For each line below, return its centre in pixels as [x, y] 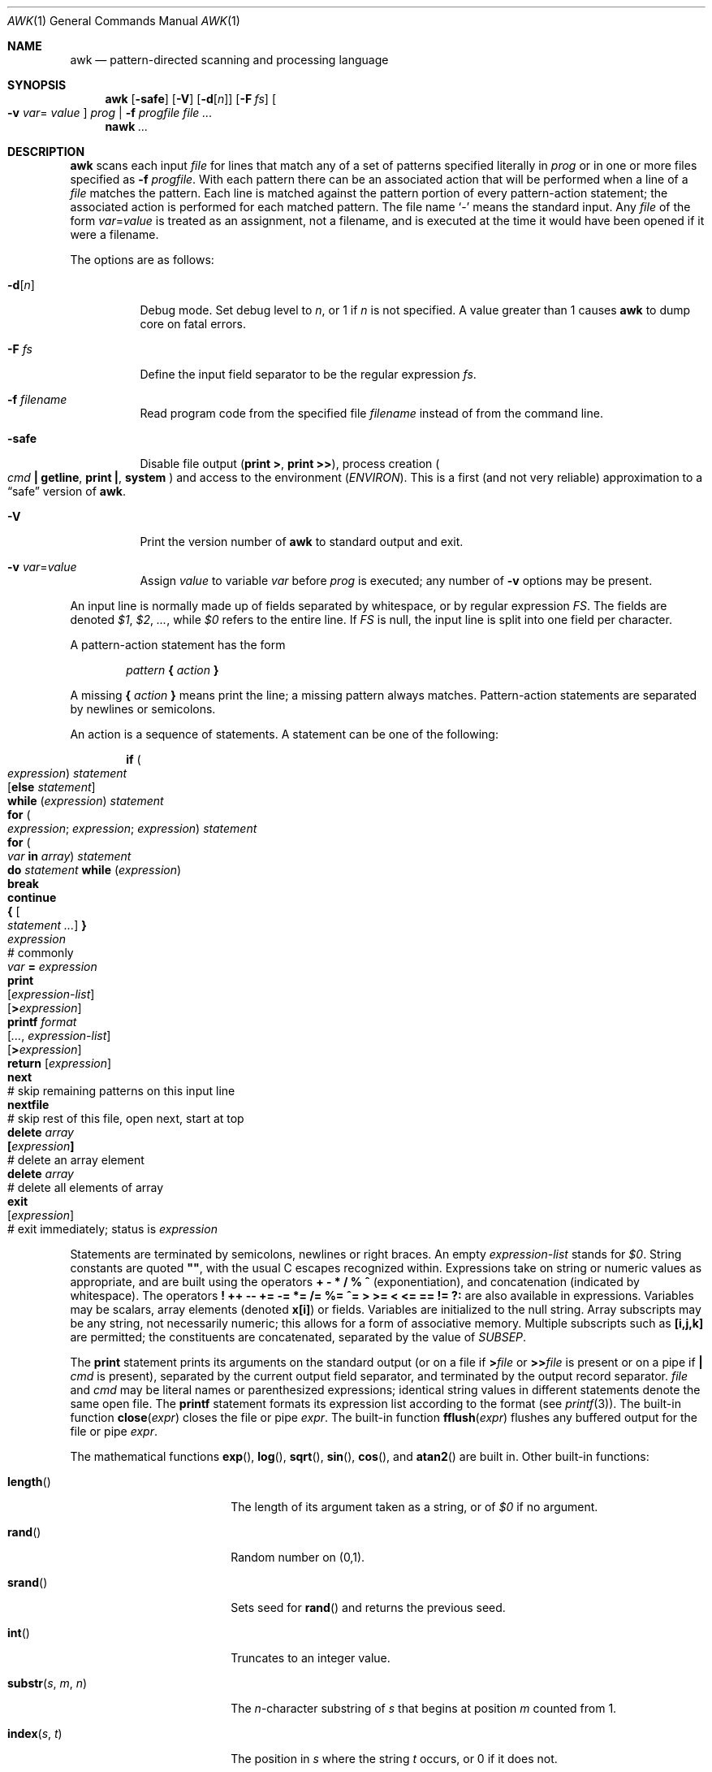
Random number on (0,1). [298, 1557]
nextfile [28, 1105]
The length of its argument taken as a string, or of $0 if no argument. [414, 1507]
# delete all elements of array [86, 1187]
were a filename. [114, 234]
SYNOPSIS [37, 85]
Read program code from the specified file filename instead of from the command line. [371, 413]
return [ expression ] [60, 1063]
